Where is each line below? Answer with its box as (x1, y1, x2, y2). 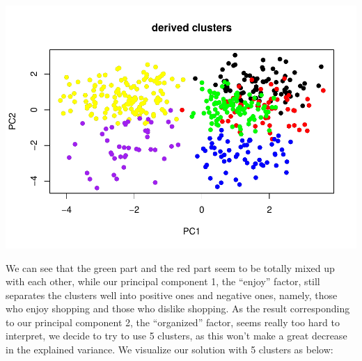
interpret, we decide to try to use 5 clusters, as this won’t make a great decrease (6, 328, 347, 343)
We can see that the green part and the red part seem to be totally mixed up (6, 260, 335, 275)
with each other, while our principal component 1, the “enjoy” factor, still (6, 274, 320, 289)
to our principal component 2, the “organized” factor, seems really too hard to (6, 314, 340, 329)
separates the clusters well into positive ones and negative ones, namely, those (6, 287, 338, 302)
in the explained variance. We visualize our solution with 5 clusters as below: (6, 342, 333, 357)
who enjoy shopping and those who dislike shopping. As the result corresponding (6, 301, 350, 316)
